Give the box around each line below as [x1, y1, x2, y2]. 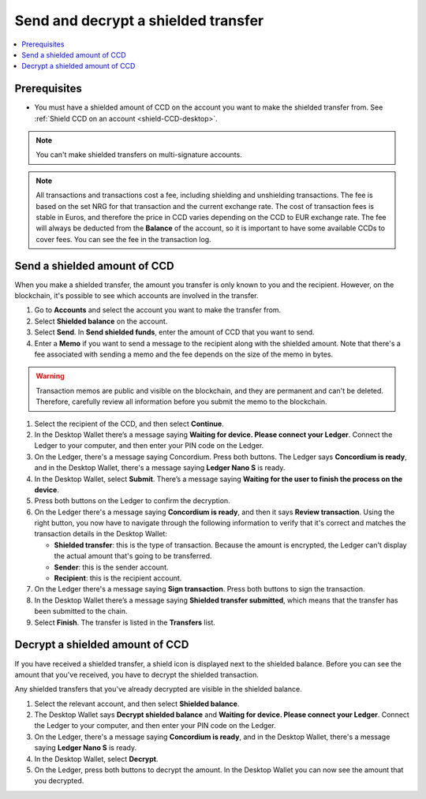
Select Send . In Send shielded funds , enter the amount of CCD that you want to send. [34, 327, 315, 337]
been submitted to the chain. [34, 607, 128, 616]
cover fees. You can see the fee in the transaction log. [35, 234, 212, 244]
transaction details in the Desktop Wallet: [34, 529, 167, 539]
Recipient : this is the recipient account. [54, 573, 182, 583]
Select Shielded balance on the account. [34, 316, 168, 326]
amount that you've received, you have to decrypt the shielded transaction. [14, 670, 260, 679]
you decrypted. [34, 776, 84, 786]
